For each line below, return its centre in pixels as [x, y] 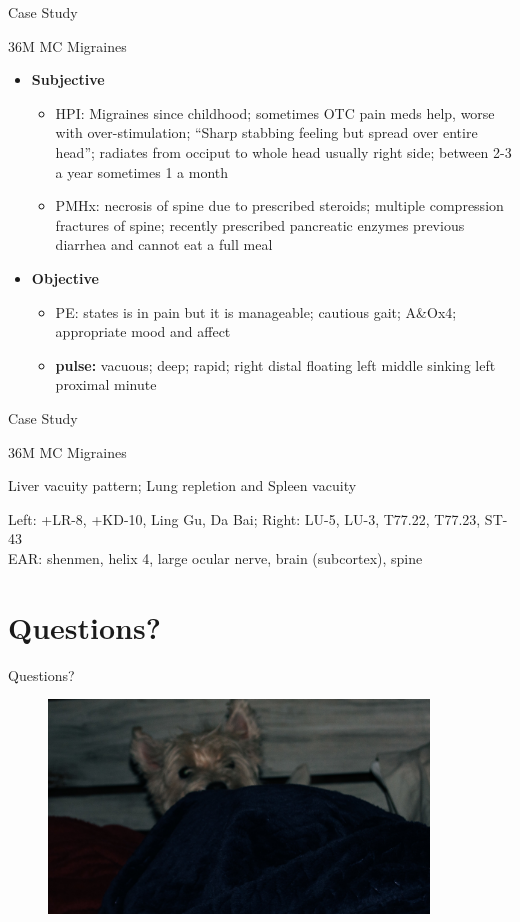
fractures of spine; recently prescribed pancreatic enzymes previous [260, 224]
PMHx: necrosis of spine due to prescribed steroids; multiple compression [279, 205]
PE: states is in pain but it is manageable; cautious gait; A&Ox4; [256, 311]
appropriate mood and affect [143, 331]
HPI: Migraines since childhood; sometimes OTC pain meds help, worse [275, 112]
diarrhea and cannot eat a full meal [164, 244]
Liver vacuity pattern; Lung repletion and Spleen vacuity [182, 485]
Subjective [68, 79]
